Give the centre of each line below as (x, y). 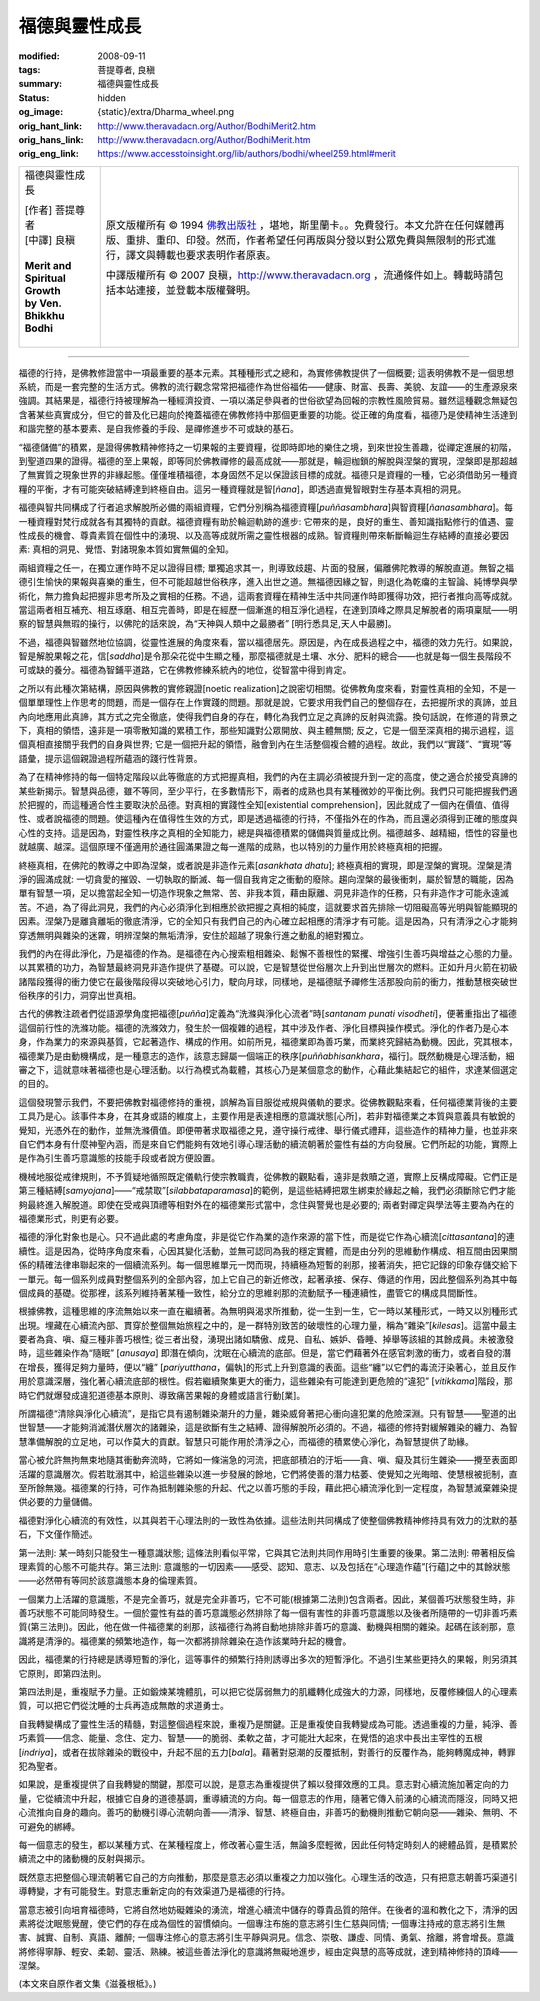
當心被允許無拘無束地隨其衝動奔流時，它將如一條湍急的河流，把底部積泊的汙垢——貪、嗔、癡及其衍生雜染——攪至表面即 (268, 1460)
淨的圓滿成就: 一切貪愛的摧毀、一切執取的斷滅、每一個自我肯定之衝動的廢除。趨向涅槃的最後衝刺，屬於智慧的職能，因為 (266, 879)
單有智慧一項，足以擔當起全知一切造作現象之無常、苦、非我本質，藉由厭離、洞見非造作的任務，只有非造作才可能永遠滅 (263, 893)
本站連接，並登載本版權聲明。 (186, 290)
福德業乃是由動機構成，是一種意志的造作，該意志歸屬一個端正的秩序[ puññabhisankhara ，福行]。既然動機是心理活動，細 (266, 1056)
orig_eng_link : (48, 154)
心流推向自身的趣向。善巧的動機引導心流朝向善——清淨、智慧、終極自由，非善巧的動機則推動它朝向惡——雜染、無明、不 (268, 1812)
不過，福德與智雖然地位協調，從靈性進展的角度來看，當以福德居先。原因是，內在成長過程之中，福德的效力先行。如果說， (268, 642)
